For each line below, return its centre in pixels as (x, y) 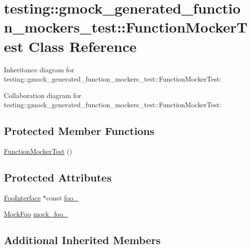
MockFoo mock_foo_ (36, 214)
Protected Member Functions (79, 131)
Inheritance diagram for (39, 69)
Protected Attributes (58, 177)
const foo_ (62, 197)
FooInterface (22, 197)
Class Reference (83, 46)
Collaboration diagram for (43, 95)
